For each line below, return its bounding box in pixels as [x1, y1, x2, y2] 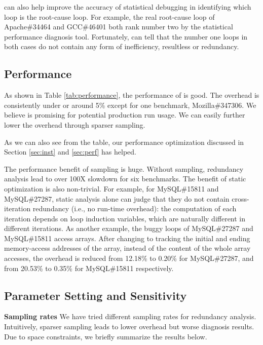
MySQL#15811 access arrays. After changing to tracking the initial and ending [4, 233, 250, 243]
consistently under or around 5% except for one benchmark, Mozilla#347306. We [4, 99, 256, 110]
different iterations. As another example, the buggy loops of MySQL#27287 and [4, 223, 253, 234]
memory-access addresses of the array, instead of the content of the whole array [4, 243, 251, 253]
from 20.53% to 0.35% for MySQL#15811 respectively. [4, 262, 174, 273]
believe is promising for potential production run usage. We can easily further [4, 109, 245, 120]
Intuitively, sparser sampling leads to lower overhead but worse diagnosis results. [4, 321, 254, 332]
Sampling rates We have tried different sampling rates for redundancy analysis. [4, 311, 256, 322]
